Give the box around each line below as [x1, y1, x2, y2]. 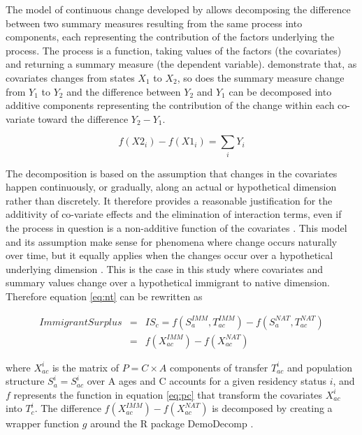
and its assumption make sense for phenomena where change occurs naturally [6, 234, 338, 249]
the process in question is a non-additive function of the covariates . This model [6, 221, 347, 235]
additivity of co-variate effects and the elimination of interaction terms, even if [6, 207, 342, 221]
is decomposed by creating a [212, 401, 333, 415]
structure [6, 374, 45, 388]
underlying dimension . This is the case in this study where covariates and [6, 261, 324, 276]
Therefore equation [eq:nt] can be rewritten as [6, 289, 203, 304]
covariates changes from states [6, 70, 135, 84]
